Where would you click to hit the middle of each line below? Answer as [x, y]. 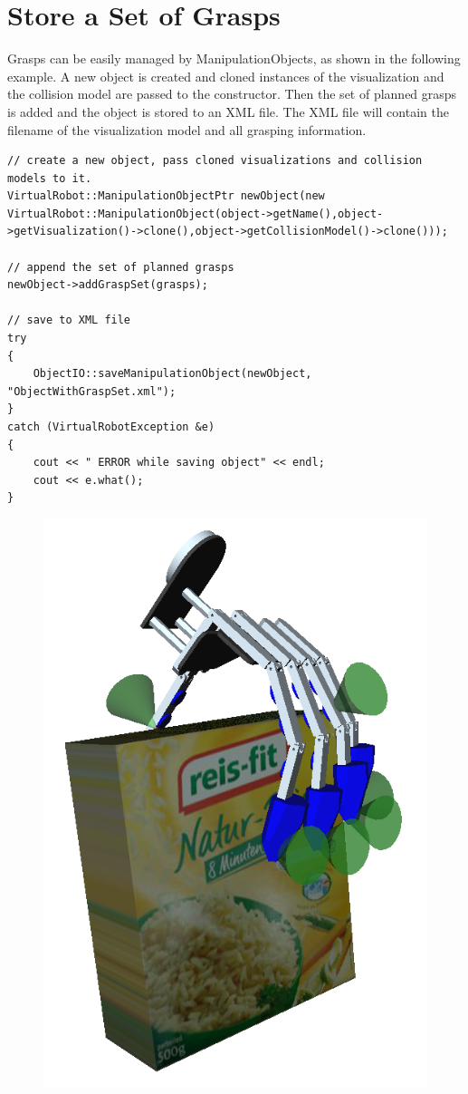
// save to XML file [69, 320]
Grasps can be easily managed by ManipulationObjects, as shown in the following [234, 58]
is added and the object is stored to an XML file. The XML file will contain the [228, 111]
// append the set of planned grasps [121, 267]
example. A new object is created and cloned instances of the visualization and [226, 76]
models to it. [50, 178]
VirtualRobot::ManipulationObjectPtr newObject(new [166, 196]
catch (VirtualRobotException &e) [111, 427]
